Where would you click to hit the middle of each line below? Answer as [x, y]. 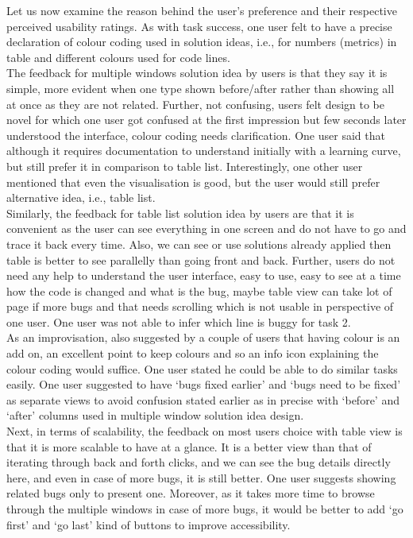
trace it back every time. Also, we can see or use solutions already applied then [199, 244]
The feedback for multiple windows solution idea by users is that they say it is [197, 73]
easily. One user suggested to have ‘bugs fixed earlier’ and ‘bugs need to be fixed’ [204, 384]
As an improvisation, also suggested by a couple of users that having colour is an [203, 337]
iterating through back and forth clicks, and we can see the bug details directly [199, 462]
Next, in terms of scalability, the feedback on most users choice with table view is [205, 431]
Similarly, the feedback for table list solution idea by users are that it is [180, 213]
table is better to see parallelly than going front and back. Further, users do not [201, 259]
